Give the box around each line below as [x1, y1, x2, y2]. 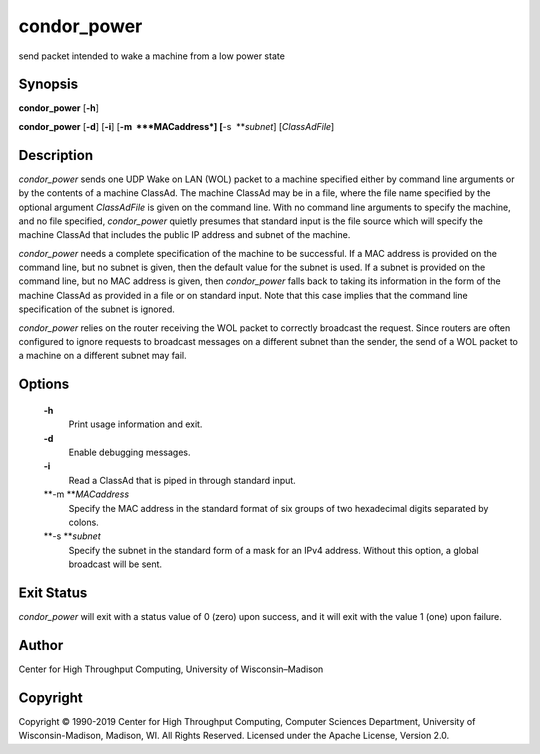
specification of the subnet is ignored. [18, 303, 175, 315]
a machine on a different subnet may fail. [18, 350, 187, 362]
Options [18, 376, 70, 393]
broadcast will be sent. [68, 558, 163, 570]
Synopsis [18, 76, 79, 93]
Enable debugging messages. [68, 446, 191, 459]
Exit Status [18, 584, 88, 601]
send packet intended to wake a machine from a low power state [18, 50, 285, 62]
